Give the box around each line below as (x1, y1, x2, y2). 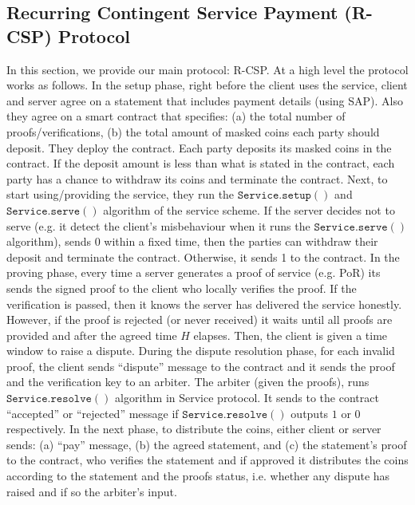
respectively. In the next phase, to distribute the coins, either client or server (6, 420, 381, 437)
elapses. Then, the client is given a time (193, 326, 388, 343)
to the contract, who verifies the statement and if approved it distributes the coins (6, 452, 409, 468)
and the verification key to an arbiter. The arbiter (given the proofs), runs (6, 373, 370, 390)
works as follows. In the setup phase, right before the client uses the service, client (6, 77, 408, 93)
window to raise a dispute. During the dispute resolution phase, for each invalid (6, 342, 395, 359)
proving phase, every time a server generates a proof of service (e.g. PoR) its (6, 264, 381, 281)
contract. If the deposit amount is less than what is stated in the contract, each (6, 155, 395, 172)
